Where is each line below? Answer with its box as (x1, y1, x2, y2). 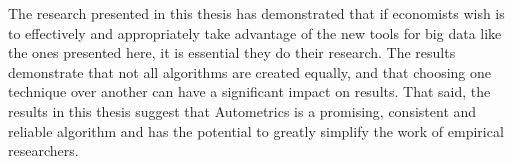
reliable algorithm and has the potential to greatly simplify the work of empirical (8, 120, 504, 141)
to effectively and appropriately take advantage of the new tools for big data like (8, 22, 502, 43)
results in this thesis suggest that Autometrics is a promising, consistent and (8, 100, 477, 121)
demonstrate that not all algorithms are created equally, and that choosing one (8, 61, 492, 82)
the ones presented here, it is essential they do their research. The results (8, 42, 456, 63)
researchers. (8, 140, 79, 161)
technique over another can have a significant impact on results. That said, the (8, 81, 491, 102)
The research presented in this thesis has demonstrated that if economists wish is (8, 3, 505, 23)
